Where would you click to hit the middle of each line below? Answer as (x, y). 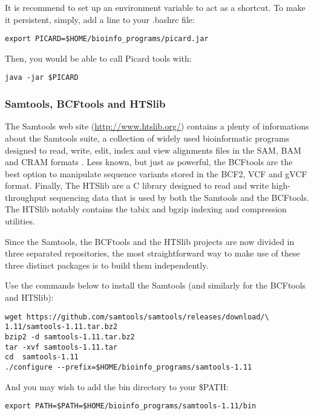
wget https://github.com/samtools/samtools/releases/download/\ (137, 317)
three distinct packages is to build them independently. (107, 265)
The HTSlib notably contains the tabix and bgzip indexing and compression (146, 209)
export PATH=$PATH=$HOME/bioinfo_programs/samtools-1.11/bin (131, 406)
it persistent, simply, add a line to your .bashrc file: (100, 19)
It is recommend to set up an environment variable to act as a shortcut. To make (155, 7)
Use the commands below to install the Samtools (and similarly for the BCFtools (155, 285)
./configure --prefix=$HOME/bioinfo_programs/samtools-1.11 (129, 367)
